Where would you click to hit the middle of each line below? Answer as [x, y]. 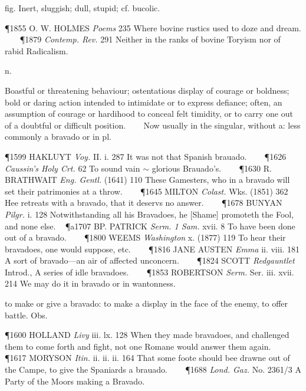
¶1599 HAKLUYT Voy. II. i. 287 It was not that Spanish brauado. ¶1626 [146, 156]
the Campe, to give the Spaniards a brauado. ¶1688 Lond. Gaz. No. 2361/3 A [153, 369]
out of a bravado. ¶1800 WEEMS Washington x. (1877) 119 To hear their [145, 237]
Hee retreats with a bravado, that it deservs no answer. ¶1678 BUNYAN [144, 203]
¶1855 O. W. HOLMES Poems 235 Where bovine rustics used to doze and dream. [153, 27]
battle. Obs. [26, 315]
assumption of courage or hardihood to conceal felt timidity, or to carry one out [149, 114]
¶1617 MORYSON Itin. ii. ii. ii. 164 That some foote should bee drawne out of [147, 358]
